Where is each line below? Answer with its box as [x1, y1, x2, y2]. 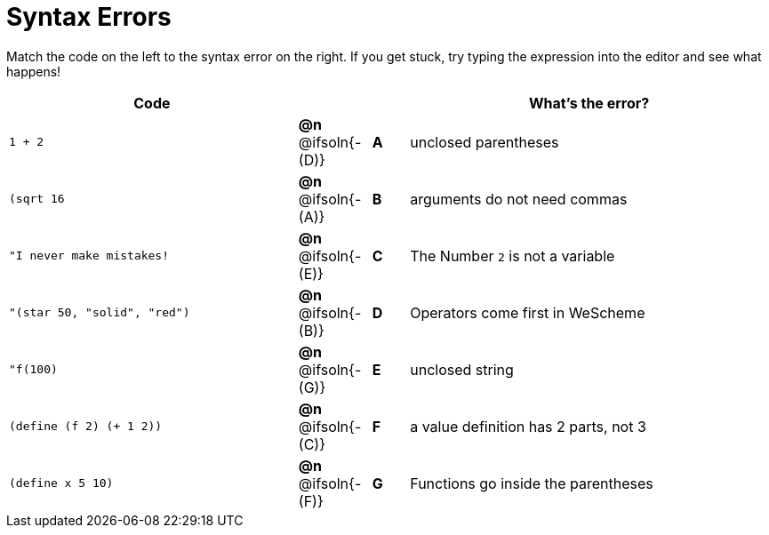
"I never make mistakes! [9, 249, 170, 263]
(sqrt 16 [9, 192, 65, 206]
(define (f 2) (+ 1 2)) [9, 419, 163, 434]
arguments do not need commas [410, 189, 628, 208]
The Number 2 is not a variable [410, 246, 615, 265]
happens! [6, 63, 61, 79]
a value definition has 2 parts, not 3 [410, 417, 646, 435]
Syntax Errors [6, 2, 172, 32]
